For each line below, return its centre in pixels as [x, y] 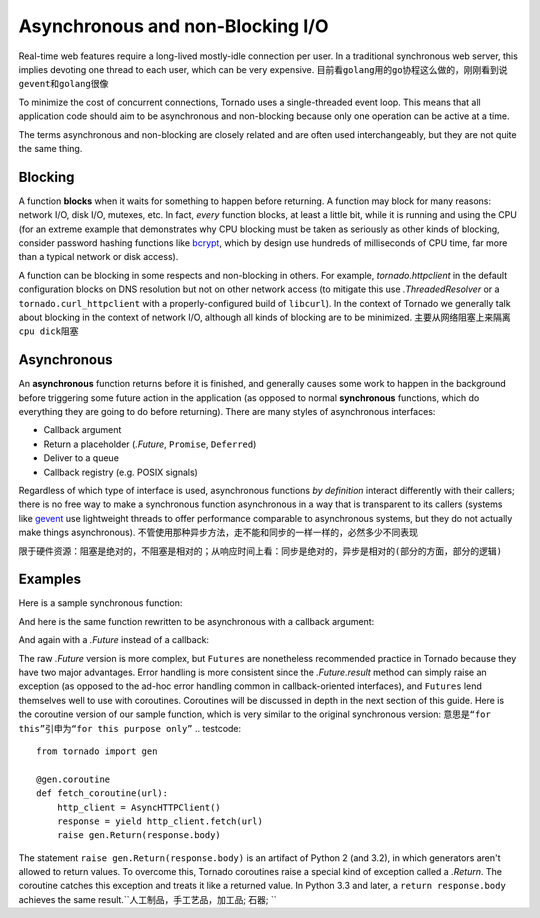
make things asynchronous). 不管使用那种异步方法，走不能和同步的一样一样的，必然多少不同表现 [218, 532]
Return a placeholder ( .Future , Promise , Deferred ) [150, 444]
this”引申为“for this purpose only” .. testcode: [130, 728]
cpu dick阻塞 [48, 331]
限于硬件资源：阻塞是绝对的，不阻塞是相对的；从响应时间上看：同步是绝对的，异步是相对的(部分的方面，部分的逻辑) [260, 551]
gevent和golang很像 [63, 84]
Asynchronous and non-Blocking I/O [173, 26]
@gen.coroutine [73, 779]
